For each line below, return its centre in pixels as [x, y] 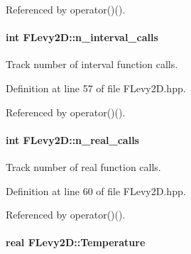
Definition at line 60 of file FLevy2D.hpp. [96, 190]
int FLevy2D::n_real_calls [72, 139]
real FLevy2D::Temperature [76, 242]
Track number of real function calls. [83, 166]
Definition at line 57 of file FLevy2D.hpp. [96, 88]
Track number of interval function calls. [92, 64]
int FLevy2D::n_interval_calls [82, 37]
